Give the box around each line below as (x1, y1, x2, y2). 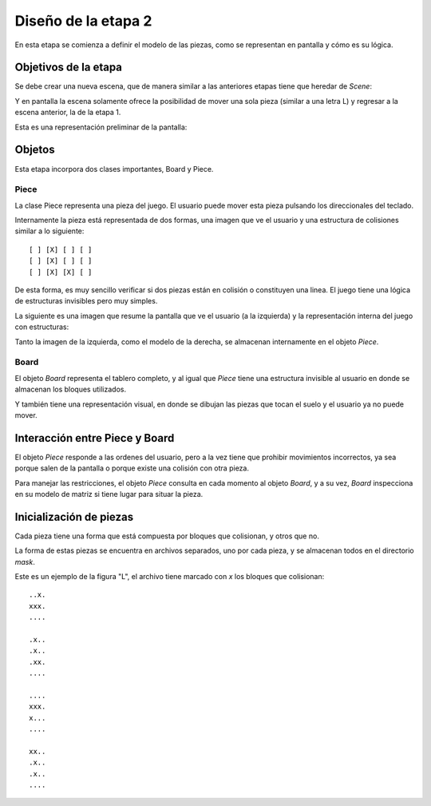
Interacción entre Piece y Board (14, 431, 175, 445)
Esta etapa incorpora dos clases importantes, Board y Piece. (14, 164, 214, 173)
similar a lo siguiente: (14, 226, 85, 236)
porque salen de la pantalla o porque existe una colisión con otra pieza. (14, 463, 249, 473)
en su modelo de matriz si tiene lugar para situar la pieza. (14, 489, 204, 498)
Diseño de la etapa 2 (14, 12, 152, 30)
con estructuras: (14, 322, 69, 332)
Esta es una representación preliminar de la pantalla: (14, 122, 188, 132)
